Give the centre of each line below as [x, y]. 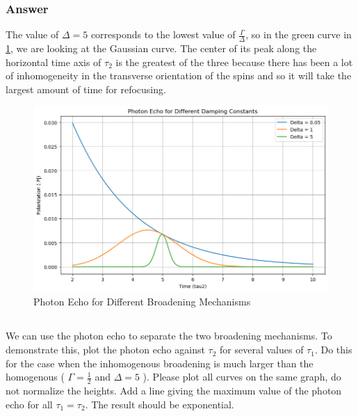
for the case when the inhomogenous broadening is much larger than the [160, 363]
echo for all [29, 404]
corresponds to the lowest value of [163, 34]
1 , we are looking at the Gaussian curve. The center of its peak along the [161, 48]
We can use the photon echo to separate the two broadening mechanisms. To [169, 336]
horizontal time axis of [54, 62]
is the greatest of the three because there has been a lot [234, 62]
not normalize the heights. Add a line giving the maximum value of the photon [174, 391]
